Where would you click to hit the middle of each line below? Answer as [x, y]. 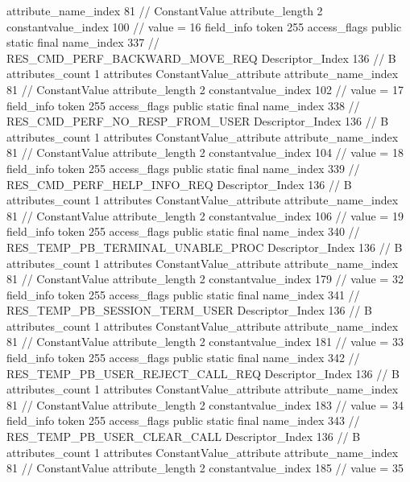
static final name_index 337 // [83, 42]
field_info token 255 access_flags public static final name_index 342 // [183, 358]
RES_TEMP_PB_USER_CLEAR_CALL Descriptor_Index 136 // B [184, 437]
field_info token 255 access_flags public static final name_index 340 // [183, 231]
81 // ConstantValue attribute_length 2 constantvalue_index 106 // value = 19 [205, 215]
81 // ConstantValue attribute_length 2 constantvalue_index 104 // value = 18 [205, 152]
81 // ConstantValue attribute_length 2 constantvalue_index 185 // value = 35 [205, 468]
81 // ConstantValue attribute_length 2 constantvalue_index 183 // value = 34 [205, 404]
